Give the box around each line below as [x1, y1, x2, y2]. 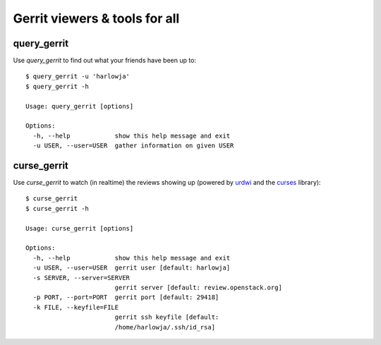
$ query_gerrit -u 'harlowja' [25, 73, 131, 80]
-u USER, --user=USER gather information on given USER [32, 142, 234, 150]
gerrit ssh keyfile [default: [114, 313, 219, 321]
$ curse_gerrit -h [25, 205, 90, 212]
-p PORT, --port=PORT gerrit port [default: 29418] [32, 293, 219, 301]
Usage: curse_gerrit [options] [25, 224, 134, 232]
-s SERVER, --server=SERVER [32, 274, 131, 282]
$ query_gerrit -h [25, 82, 90, 90]
